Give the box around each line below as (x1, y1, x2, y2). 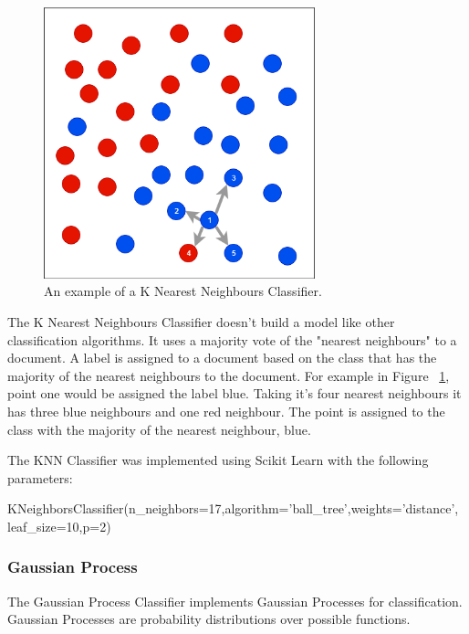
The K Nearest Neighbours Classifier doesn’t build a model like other (7, 312, 395, 331)
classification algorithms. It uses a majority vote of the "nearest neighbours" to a (7, 330, 457, 349)
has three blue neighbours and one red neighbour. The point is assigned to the (7, 401, 445, 420)
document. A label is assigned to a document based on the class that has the (7, 348, 437, 367)
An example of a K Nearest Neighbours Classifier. (44, 281, 322, 301)
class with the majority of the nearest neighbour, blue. (7, 419, 311, 439)
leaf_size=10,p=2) (7, 516, 111, 535)
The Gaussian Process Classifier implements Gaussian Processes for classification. (7, 591, 463, 610)
